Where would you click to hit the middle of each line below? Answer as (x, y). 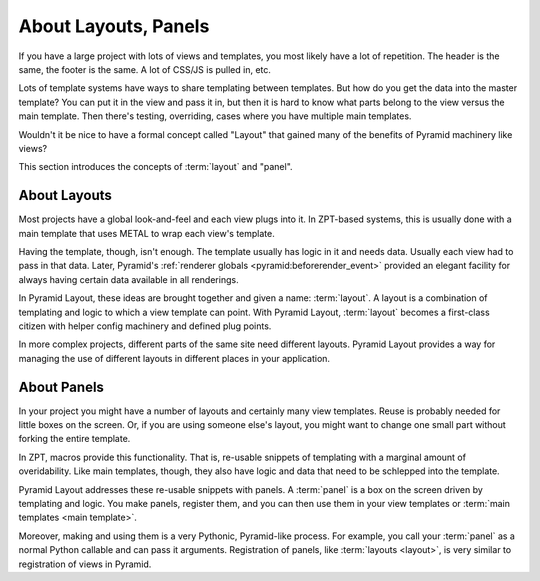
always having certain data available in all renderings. (128, 279)
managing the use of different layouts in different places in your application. (174, 358)
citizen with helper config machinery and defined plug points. (145, 326)
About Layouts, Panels (114, 26)
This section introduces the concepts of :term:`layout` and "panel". (156, 167)
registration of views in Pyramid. (85, 564)
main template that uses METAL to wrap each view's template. (146, 233)
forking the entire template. (74, 439)
